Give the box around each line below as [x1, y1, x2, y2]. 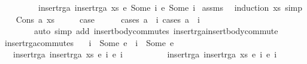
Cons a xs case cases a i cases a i [16, 13, 200, 25]
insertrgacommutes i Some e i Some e [4, 36, 174, 48]
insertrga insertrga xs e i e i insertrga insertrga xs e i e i [13, 48, 277, 60]
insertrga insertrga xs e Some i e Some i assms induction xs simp [38, 1, 302, 13]
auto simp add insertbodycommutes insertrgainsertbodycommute [34, 25, 278, 37]
